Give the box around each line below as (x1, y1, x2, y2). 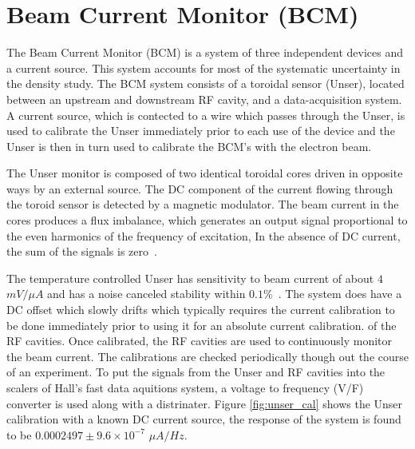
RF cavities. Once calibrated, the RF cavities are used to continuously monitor (6, 332, 393, 349)
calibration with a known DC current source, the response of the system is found (6, 411, 401, 427)
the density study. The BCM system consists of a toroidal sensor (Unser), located (6, 75, 405, 92)
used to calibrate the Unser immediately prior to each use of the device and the (6, 122, 395, 139)
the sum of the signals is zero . (6, 243, 157, 260)
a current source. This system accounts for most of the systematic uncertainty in (6, 59, 401, 76)
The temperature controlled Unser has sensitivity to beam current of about (6, 269, 374, 286)
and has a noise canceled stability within (47, 285, 246, 302)
